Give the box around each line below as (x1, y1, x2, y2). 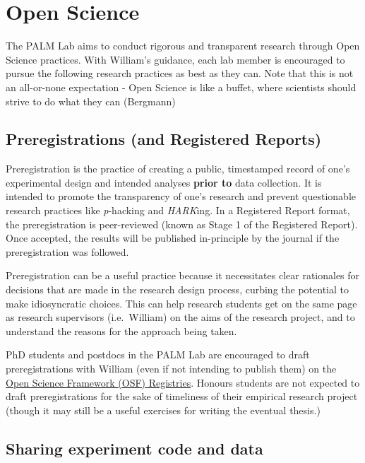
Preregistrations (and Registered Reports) (6, 128, 322, 150)
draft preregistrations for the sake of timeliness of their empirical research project (6, 389, 358, 404)
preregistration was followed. (6, 244, 129, 259)
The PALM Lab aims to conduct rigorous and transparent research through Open (6, 38, 360, 53)
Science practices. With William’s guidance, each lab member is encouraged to (6, 52, 345, 66)
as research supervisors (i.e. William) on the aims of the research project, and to (6, 310, 355, 324)
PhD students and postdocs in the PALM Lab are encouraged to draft (6, 347, 310, 362)
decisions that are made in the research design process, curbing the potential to (6, 282, 349, 297)
